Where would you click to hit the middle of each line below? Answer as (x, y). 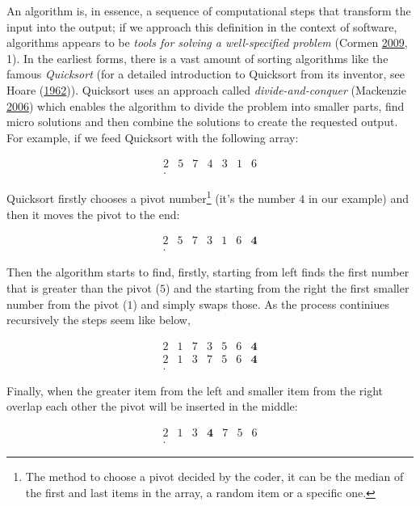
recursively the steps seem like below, (99, 320)
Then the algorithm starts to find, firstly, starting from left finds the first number (208, 272)
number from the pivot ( (67, 304)
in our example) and (359, 198)
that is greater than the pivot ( (83, 287)
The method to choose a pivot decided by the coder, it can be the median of (214, 476)
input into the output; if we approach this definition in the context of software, (202, 26)
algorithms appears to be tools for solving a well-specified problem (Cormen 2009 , (207, 42)
